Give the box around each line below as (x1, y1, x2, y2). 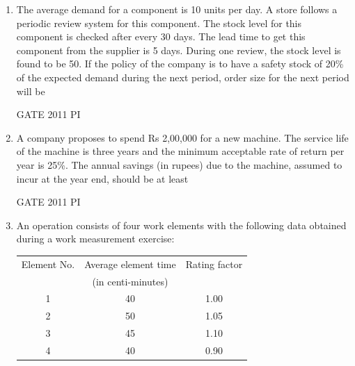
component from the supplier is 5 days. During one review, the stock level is (16, 42, 341, 57)
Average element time (84, 256, 176, 271)
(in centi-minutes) (92, 274, 168, 288)
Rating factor (185, 256, 243, 271)
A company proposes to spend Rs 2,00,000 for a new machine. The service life (16, 130, 349, 144)
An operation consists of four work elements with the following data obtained (16, 217, 347, 232)
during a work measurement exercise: (16, 231, 175, 246)
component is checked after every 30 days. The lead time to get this (16, 29, 306, 44)
